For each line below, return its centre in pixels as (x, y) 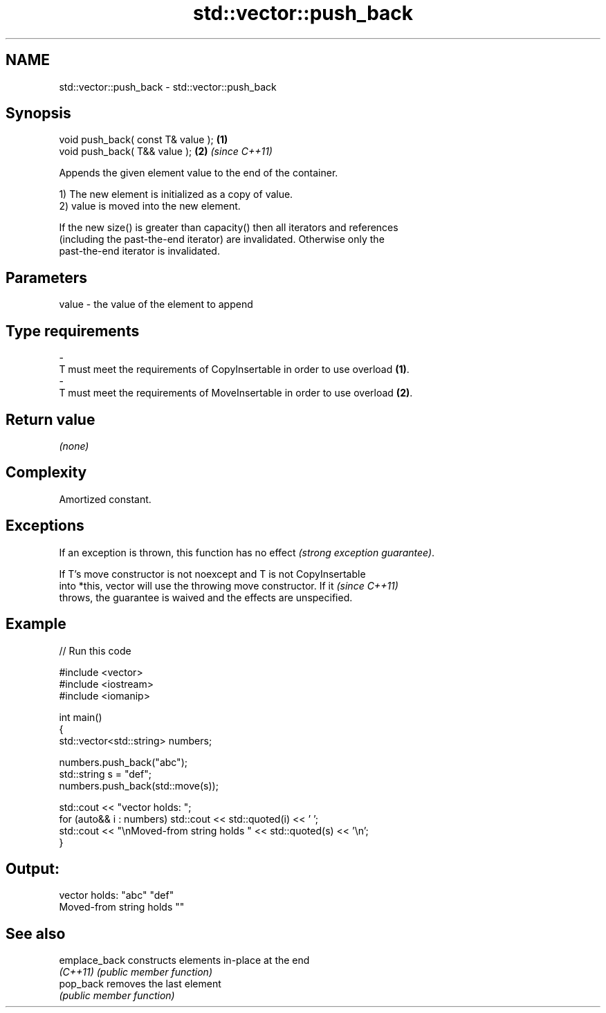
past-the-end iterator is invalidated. (139, 251)
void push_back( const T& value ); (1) (144, 140)
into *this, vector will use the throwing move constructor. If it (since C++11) (229, 585)
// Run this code (95, 650)
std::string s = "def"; (105, 774)
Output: (33, 868)
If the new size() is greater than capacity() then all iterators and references (229, 228)
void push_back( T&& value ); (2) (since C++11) (166, 152)
